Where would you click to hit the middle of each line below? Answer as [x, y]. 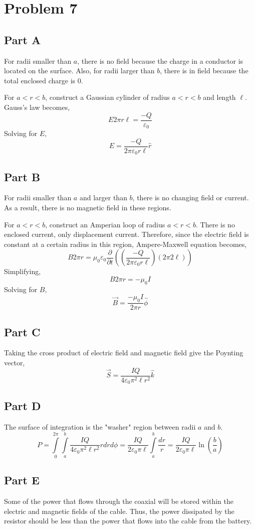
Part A [23, 39]
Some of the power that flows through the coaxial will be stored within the [119, 501]
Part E [22, 480]
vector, [15, 362]
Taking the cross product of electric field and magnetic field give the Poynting [124, 353]
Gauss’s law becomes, [37, 107]
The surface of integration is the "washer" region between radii [100, 427]
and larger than [103, 197]
